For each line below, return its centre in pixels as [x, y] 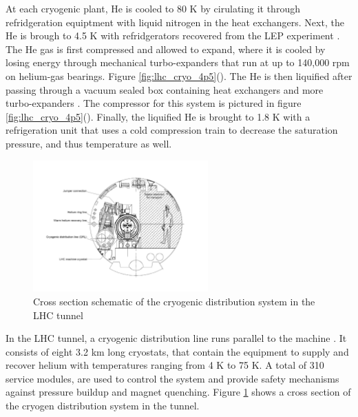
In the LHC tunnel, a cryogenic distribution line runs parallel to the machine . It [176, 338]
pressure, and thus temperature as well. [89, 143]
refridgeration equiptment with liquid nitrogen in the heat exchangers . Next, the [175, 22]
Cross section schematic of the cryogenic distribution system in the [174, 301]
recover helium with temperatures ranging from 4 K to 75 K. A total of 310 [165, 365]
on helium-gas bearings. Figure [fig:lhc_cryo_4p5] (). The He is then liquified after [179, 75]
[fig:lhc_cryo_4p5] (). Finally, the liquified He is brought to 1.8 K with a [158, 116]
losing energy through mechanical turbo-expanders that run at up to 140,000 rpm [178, 62]
